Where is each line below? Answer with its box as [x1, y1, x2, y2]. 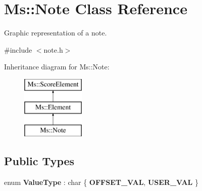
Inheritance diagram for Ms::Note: [4, 61, 110, 72]
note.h [43, 44, 63, 55]
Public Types [4, 153, 75, 169]
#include [4, 44, 32, 55]
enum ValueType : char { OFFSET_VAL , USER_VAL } [4, 177, 198, 187]
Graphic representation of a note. [4, 27, 107, 38]
